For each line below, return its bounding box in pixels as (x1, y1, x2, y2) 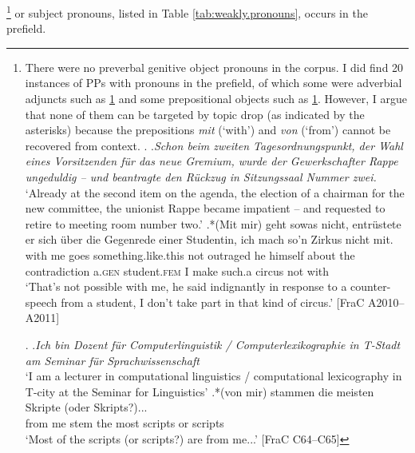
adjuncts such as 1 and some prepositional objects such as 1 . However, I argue (25, 90, 408, 107)
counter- (350, 278, 391, 295)
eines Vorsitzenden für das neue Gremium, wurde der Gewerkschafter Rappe (25, 153, 398, 169)
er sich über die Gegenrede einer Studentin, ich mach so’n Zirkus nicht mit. (25, 231, 393, 248)
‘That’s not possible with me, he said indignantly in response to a (25, 278, 347, 295)
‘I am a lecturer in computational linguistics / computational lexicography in (25, 368, 402, 384)
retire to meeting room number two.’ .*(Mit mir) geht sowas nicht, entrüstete (25, 215, 401, 232)
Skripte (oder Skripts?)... (25, 399, 148, 415)
